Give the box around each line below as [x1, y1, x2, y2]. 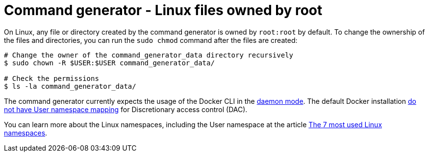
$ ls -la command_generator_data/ [4, 82, 136, 90]
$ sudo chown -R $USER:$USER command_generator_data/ [4, 58, 215, 67]
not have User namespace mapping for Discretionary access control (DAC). [4, 105, 248, 114]
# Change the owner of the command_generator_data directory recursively [4, 51, 294, 59]
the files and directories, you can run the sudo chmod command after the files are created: [4, 36, 298, 44]
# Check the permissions [4, 74, 99, 82]
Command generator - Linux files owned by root [4, 2, 323, 19]
